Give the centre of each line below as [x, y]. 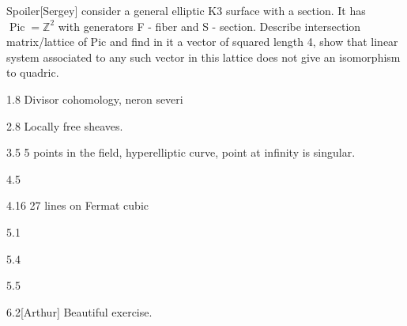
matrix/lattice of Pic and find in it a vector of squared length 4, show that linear [202, 42]
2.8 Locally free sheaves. [65, 125]
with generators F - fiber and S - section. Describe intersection [209, 26]
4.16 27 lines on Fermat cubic [77, 205]
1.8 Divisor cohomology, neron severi [95, 99]
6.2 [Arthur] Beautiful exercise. [79, 311]
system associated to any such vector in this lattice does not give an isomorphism [203, 57]
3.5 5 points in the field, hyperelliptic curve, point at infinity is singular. [181, 152]
